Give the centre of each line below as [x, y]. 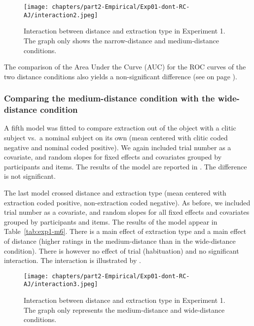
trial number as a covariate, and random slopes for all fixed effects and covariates [127, 212]
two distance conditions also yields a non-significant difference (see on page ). [121, 76]
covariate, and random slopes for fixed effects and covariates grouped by [113, 157]
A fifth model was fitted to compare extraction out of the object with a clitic [120, 128]
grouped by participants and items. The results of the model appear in [111, 221]
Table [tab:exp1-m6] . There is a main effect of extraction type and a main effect [125, 231]
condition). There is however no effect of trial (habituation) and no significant [122, 250]
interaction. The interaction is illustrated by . [73, 260]
